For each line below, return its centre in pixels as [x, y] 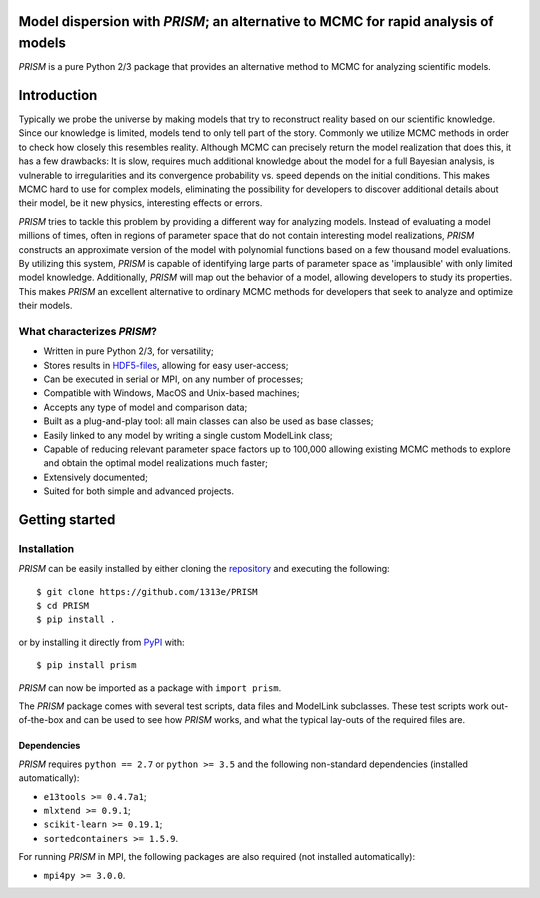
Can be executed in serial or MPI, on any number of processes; [173, 379]
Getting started [67, 519]
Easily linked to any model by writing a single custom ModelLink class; [188, 435]
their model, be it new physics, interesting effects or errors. [140, 203]
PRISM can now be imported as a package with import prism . [150, 687]
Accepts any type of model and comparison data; [145, 407]
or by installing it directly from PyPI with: [101, 642]
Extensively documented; [96, 477]
